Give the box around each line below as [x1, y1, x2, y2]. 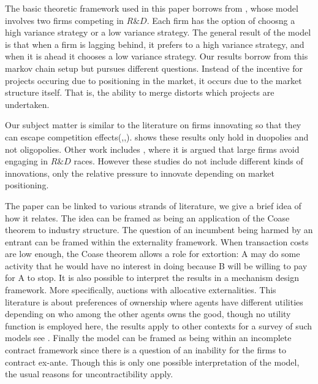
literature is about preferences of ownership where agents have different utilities [5, 295, 303, 308]
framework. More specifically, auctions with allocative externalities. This [5, 283, 276, 296]
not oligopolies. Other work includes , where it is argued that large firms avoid [5, 142, 300, 155]
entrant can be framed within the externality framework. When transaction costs [5, 235, 309, 248]
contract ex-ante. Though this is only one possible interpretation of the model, [5, 355, 300, 368]
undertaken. [5, 98, 50, 110]
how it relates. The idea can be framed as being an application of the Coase [5, 211, 290, 224]
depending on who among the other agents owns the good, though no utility [5, 307, 291, 320]
